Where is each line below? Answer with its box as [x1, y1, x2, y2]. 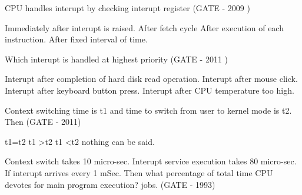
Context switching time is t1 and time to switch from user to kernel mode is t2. [5, 104, 292, 116]
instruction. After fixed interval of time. [5, 33, 148, 45]
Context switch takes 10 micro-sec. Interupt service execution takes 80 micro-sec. [5, 155, 297, 167]
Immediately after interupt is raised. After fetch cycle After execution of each [5, 21, 284, 34]
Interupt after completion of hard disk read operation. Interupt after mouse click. [5, 72, 298, 85]
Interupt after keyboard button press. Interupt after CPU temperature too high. [5, 84, 294, 96]
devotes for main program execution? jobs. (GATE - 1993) [5, 178, 215, 190]
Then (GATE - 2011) [5, 115, 81, 128]
